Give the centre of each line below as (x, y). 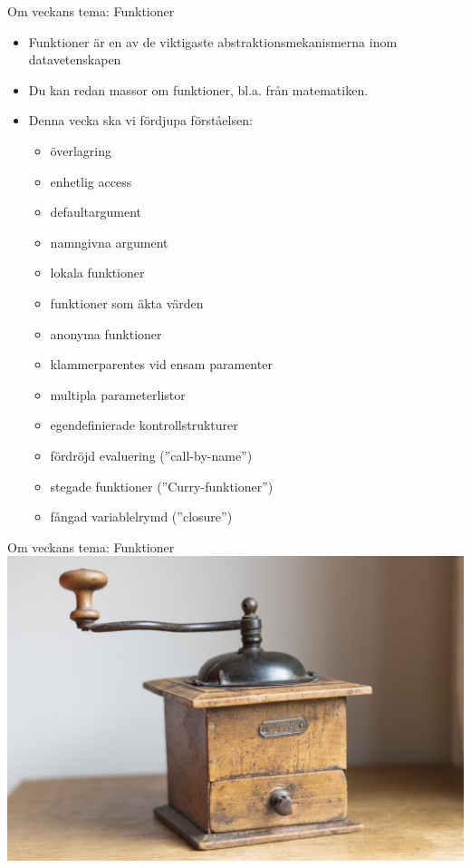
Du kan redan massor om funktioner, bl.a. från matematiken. (198, 89)
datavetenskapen (75, 59)
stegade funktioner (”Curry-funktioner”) (162, 486)
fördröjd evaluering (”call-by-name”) (151, 455)
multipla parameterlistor (118, 394)
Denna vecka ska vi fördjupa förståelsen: (140, 120)
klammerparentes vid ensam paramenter (161, 364)
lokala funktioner (97, 273)
